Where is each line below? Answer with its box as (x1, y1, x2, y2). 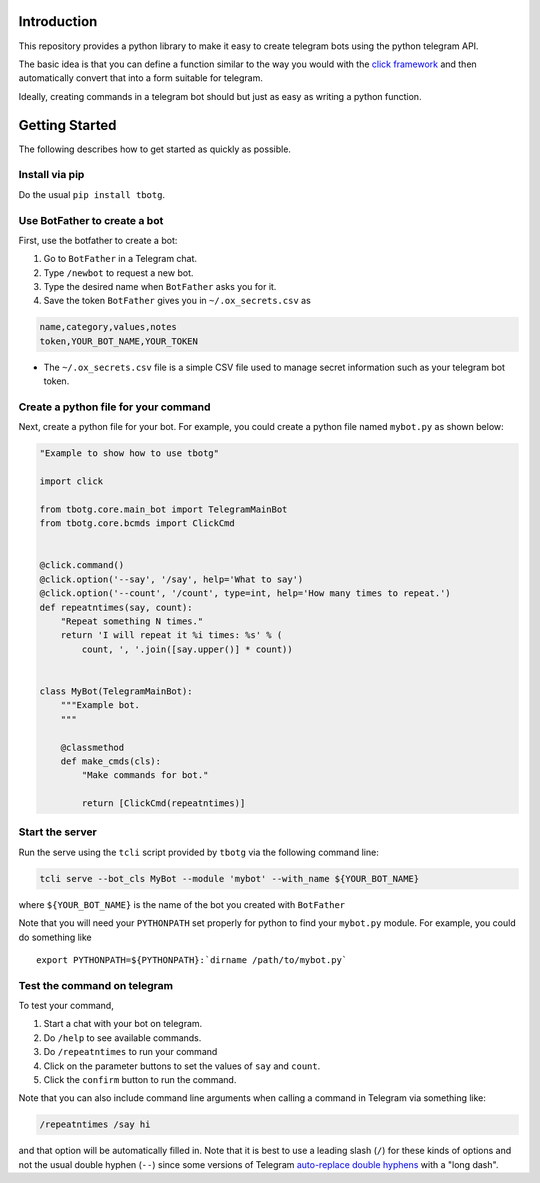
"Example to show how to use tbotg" (39, 448, 220, 459)
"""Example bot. (60, 700, 140, 711)
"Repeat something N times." (60, 616, 204, 627)
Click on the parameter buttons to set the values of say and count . (43, 1060, 321, 1072)
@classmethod (60, 741, 125, 753)
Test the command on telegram (18, 978, 174, 992)
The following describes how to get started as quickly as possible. (18, 143, 292, 155)
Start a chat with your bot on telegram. (43, 1018, 203, 1030)
